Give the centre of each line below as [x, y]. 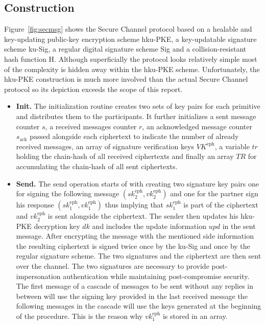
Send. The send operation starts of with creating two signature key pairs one [137, 183]
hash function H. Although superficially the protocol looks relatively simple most [131, 59]
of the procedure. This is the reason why [79, 316]
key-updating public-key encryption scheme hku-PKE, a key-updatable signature [130, 39]
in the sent [239, 226]
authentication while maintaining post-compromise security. [156, 276]
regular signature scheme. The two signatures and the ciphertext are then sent [139, 256]
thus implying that [134, 205]
